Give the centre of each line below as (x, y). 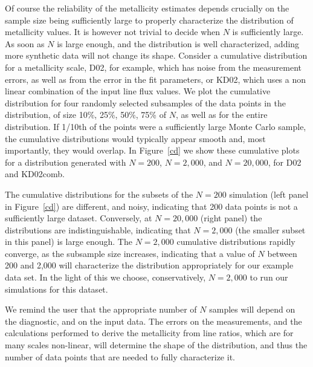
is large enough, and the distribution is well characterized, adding (178, 43)
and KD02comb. (35, 174)
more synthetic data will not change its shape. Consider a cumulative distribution (156, 55)
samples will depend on (252, 309)
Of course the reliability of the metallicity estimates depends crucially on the (147, 8)
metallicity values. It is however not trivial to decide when (113, 32)
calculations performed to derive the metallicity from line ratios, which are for (149, 333)
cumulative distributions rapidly (236, 242)
